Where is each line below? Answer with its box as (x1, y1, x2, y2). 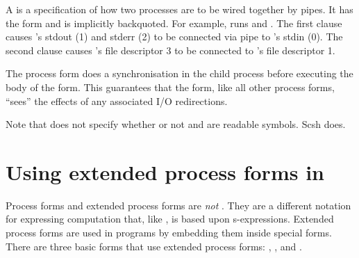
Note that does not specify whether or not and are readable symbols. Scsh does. (6, 117, 346, 131)
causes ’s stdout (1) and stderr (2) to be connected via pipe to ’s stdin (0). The (6, 29, 343, 44)
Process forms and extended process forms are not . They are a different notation (6, 197, 351, 212)
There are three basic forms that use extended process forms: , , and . (6, 239, 302, 253)
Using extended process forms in (6, 157, 324, 186)
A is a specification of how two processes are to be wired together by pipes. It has (6, 2, 353, 16)
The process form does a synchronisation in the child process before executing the (6, 66, 353, 81)
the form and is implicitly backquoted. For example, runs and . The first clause (6, 15, 342, 30)
